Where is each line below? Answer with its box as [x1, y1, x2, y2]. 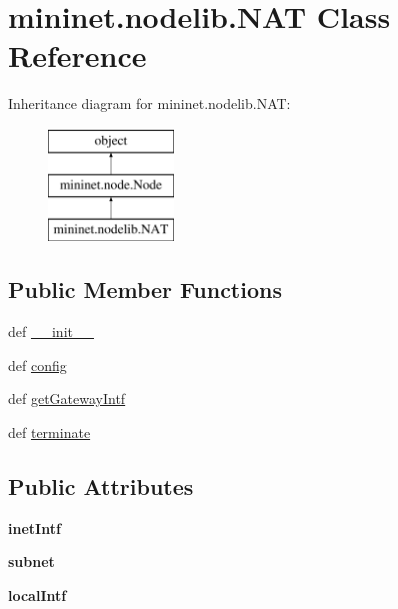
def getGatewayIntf [8, 388, 126, 409]
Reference [8, 35, 147, 76]
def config [8, 354, 67, 375]
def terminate [8, 421, 91, 442]
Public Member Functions [8, 274, 282, 305]
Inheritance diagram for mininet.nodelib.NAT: [8, 93, 291, 114]
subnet [8, 551, 55, 572]
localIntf [8, 584, 67, 605]
